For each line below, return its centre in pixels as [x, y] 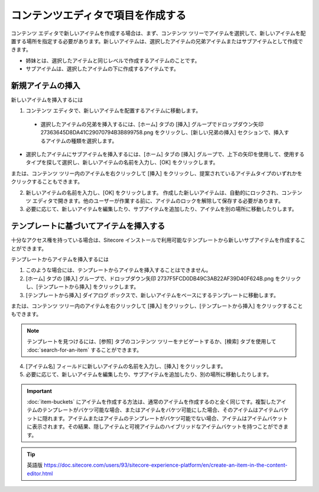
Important [40, 391]
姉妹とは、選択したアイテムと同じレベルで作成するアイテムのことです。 [113, 60]
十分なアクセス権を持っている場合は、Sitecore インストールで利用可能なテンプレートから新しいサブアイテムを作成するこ [158, 240]
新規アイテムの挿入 [45, 86]
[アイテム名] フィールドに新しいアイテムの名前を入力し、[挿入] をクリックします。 [126, 366]
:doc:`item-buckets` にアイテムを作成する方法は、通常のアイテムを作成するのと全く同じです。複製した [152, 402]
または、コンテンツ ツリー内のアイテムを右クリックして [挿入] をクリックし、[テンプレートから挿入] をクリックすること [157, 306]
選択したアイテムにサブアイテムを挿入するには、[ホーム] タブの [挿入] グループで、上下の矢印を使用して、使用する [165, 154]
